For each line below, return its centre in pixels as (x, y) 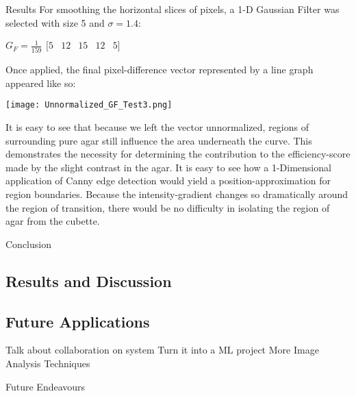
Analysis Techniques (48, 363)
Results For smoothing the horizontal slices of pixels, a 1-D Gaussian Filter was (173, 9)
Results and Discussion (89, 281)
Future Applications (78, 321)
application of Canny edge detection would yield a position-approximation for (168, 181)
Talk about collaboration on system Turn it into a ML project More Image (162, 350)
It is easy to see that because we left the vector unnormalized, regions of (157, 127)
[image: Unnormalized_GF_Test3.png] (89, 105)
